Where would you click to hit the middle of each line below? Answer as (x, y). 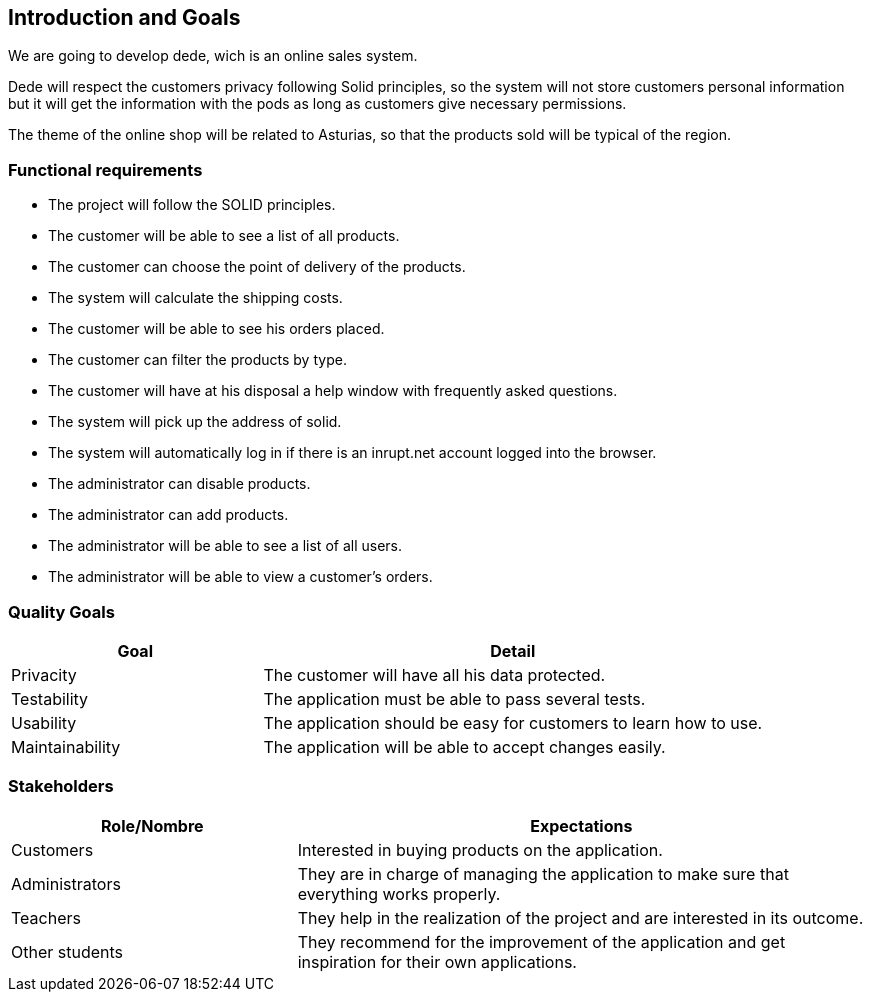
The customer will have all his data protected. (434, 674)
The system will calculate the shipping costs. (195, 298)
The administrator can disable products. (179, 484)
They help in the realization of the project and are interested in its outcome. (580, 917)
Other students (67, 951)
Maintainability (66, 746)
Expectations (581, 825)
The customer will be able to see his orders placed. (216, 329)
